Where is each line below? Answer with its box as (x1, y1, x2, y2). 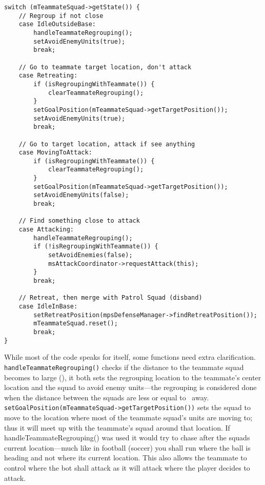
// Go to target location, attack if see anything (18, 140, 195, 148)
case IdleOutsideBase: (18, 21, 96, 28)
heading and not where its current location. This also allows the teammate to (4, 452, 247, 463)
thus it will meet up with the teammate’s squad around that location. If (4, 422, 230, 433)
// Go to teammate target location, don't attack (18, 63, 192, 71)
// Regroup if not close (18, 12, 104, 20)
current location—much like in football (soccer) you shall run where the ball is (4, 442, 251, 453)
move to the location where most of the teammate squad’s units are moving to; (4, 412, 253, 422)
